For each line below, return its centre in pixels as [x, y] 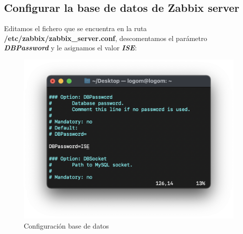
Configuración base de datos [67, 225]
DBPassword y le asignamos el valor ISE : [71, 48]
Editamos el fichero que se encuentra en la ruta [75, 28]
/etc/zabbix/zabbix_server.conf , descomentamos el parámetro [106, 38]
